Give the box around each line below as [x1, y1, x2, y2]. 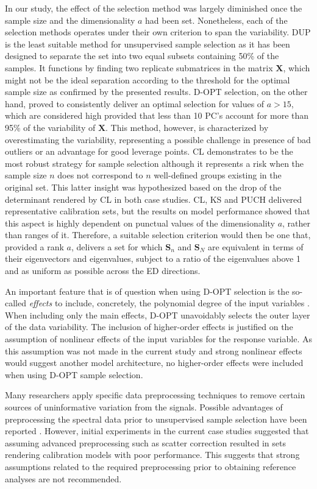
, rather [282, 216, 311, 229]
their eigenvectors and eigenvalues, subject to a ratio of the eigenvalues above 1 [5, 252, 301, 265]
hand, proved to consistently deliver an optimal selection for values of [5, 97, 265, 110]
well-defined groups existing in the [154, 169, 282, 181]
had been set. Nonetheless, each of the [145, 13, 288, 26]
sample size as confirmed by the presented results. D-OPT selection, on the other [5, 85, 308, 98]
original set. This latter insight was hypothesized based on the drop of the [5, 180, 282, 193]
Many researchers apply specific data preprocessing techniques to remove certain [5, 389, 305, 401]
